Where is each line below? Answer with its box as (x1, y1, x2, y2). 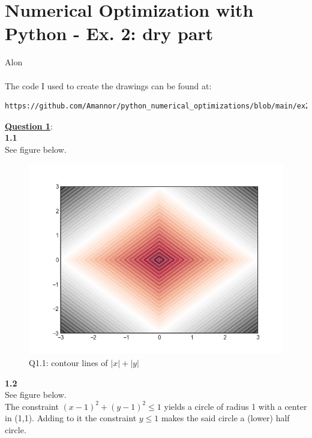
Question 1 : (5, 119, 53, 132)
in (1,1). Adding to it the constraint (5, 412, 137, 424)
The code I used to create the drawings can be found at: (5, 79, 212, 92)
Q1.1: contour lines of (29, 357, 108, 369)
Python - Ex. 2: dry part (5, 21, 214, 46)
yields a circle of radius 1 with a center (164, 400, 307, 412)
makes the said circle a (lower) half (161, 412, 290, 424)
